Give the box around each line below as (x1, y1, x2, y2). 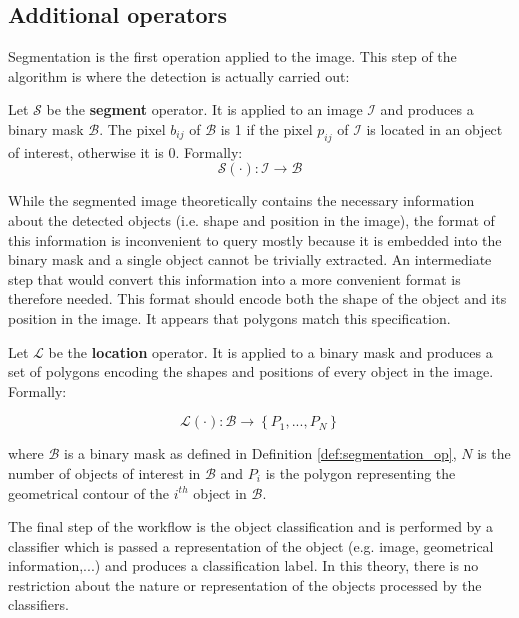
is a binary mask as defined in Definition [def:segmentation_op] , (64, 443, 457, 464)
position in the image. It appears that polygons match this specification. (8, 307, 451, 328)
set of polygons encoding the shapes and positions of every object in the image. (8, 361, 494, 382)
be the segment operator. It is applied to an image (46, 99, 363, 120)
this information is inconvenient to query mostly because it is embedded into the (8, 229, 502, 250)
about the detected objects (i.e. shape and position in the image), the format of (8, 209, 495, 230)
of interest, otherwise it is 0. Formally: (8, 141, 243, 162)
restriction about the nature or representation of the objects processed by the (8, 574, 482, 595)
